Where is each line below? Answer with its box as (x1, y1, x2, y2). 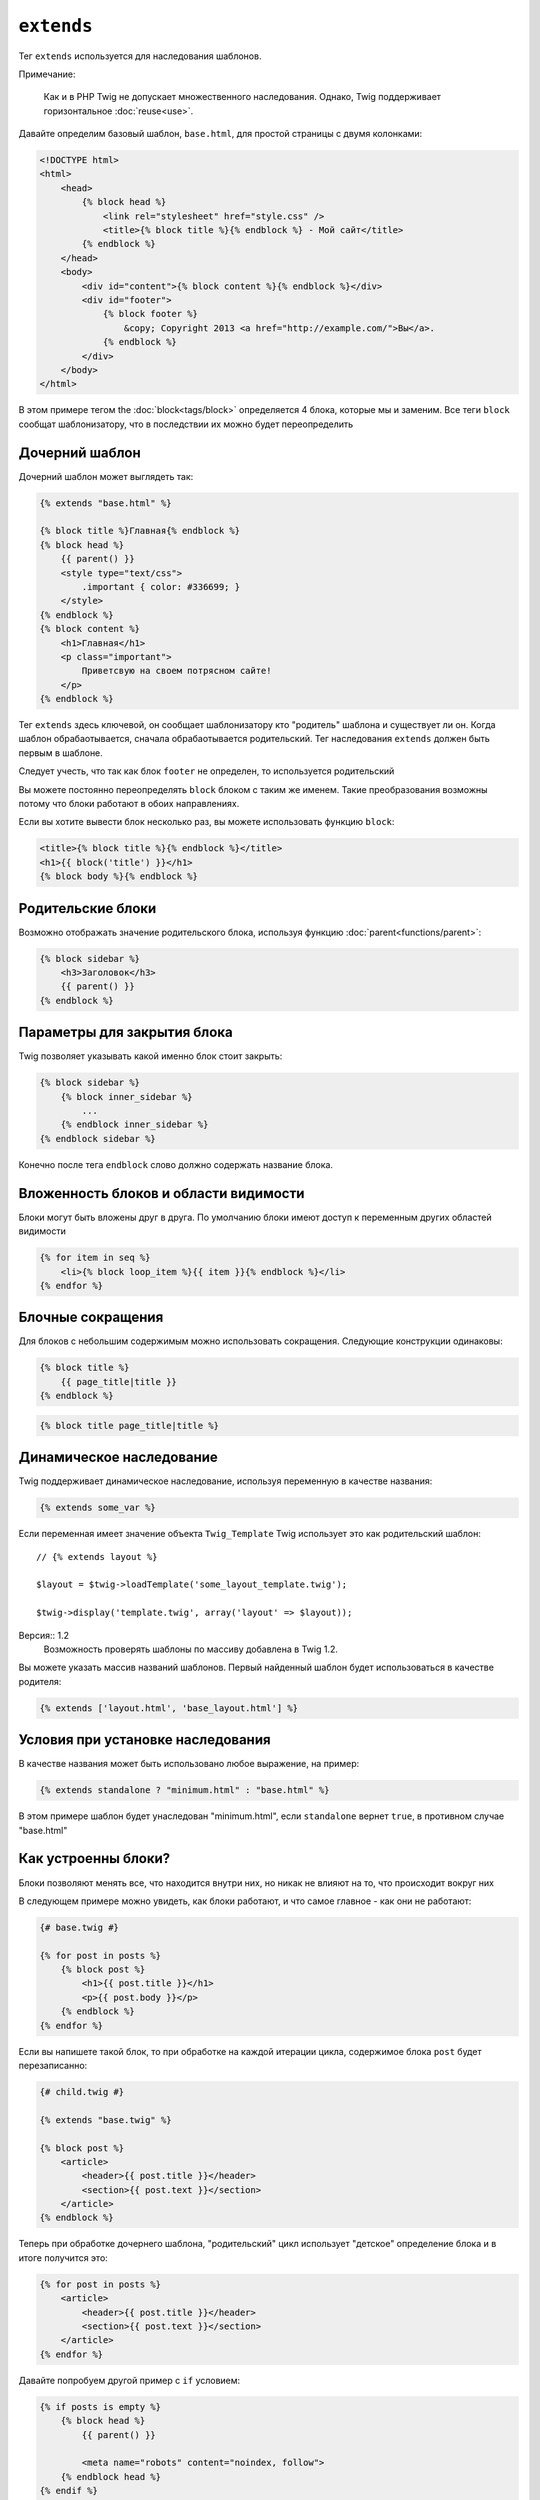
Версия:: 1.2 (18, 1629, 70, 1641)
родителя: (18, 1675, 62, 1687)
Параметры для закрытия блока (18, 1024, 234, 1041)
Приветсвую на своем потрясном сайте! (81, 665, 272, 677)
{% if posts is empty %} (39, 2401, 162, 2412)
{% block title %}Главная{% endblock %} (39, 525, 240, 537)
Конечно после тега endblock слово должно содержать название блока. (18, 1158, 334, 1170)
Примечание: (18, 68, 76, 80)
